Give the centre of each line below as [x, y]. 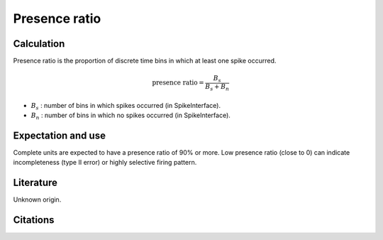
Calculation [39, 44]
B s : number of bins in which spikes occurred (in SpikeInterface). [126, 106]
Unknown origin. [37, 200]
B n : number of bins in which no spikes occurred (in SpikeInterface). [131, 116]
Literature [35, 183]
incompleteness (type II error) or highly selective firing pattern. [105, 163]
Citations [34, 220]
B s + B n [217, 87]
